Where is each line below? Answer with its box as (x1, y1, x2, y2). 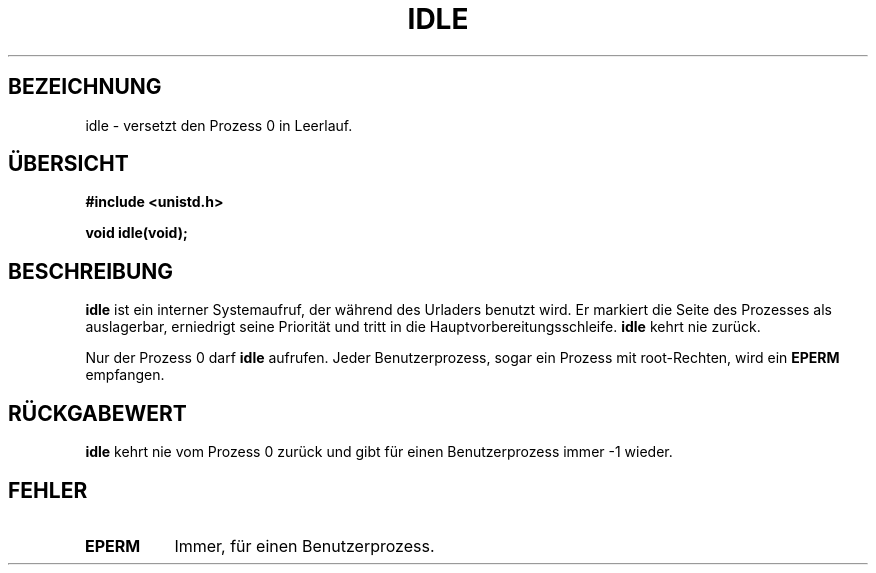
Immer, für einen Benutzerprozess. (174, 535, 435, 556)
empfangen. (85, 366, 165, 384)
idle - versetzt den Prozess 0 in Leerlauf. (85, 116, 353, 134)
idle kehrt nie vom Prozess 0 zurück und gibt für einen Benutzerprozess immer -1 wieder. (85, 443, 673, 461)
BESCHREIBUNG (8, 258, 174, 284)
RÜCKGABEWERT (8, 400, 187, 426)
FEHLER (8, 477, 88, 503)
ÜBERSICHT (8, 151, 129, 177)
